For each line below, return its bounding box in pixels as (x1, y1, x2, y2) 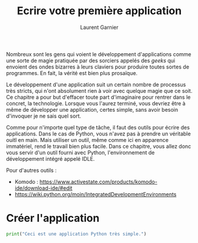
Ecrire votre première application (17, 4, 182, 18)
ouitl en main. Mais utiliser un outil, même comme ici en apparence (6, 136, 169, 143)
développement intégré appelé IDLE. (6, 155, 95, 162)
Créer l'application (6, 212, 100, 225)
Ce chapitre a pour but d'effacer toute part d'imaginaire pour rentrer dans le (6, 93, 191, 101)
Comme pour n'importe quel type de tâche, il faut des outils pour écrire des (6, 124, 190, 131)
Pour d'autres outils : (6, 167, 57, 174)
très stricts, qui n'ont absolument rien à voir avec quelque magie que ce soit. (6, 87, 193, 94)
